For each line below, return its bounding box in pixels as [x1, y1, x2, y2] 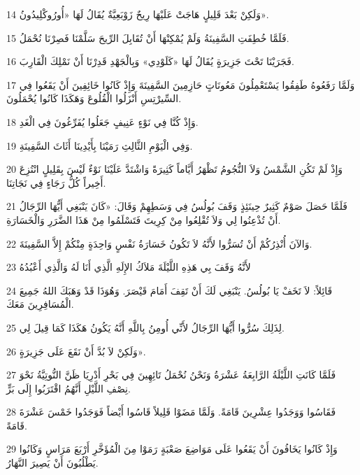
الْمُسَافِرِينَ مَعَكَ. [6, 297, 74, 311]
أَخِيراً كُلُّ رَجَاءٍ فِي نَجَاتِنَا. [6, 175, 106, 190]
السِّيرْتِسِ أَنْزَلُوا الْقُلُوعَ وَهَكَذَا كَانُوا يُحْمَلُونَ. [6, 91, 182, 106]
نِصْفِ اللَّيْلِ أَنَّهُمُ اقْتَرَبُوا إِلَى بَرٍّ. [6, 381, 131, 395]
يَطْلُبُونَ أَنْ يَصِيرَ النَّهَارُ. [6, 455, 99, 470]
